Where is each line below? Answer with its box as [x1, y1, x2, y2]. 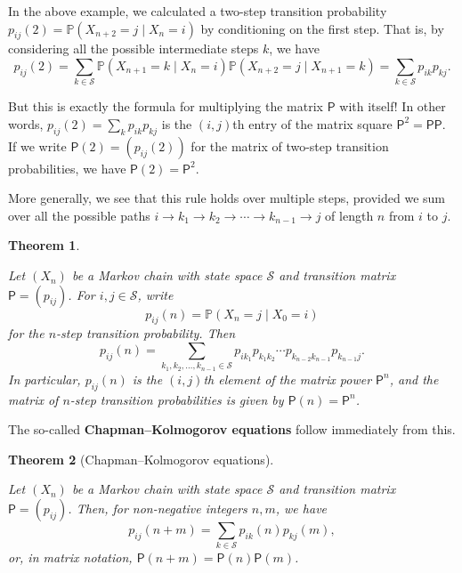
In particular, [8, 369, 81, 388]
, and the [389, 369, 439, 388]
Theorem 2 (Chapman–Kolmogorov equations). [8, 449, 274, 468]
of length [325, 206, 374, 224]
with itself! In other [339, 97, 446, 116]
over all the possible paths [8, 206, 150, 224]
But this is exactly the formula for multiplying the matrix [8, 97, 323, 116]
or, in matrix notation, [8, 548, 133, 567]
